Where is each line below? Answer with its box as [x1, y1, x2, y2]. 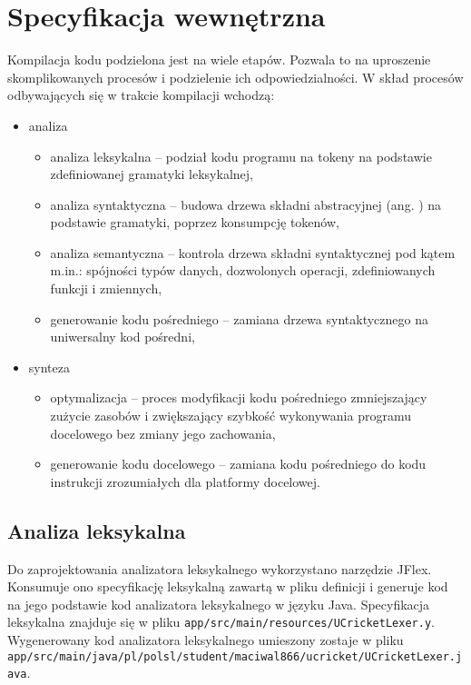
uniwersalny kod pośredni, [50, 327, 195, 346]
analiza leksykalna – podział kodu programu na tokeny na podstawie [50, 146, 432, 165]
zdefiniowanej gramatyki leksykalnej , [50, 164, 253, 184]
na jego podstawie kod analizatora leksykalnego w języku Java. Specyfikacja [7, 594, 430, 613]
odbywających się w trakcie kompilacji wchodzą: [7, 85, 275, 104]
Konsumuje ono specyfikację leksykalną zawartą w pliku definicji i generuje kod [7, 577, 448, 596]
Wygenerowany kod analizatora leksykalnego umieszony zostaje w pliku [7, 630, 404, 650]
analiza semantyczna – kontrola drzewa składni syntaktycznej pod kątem [50, 243, 456, 262]
